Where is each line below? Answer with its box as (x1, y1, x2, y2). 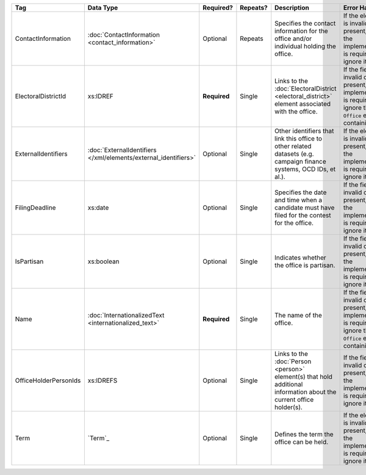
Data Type (87, 4, 118, 12)
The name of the (274, 311, 323, 319)
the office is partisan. (274, 261, 335, 269)
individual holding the (274, 42, 337, 50)
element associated (274, 100, 331, 108)
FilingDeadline (15, 203, 56, 212)
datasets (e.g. (274, 150, 314, 158)
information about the (274, 388, 337, 396)
